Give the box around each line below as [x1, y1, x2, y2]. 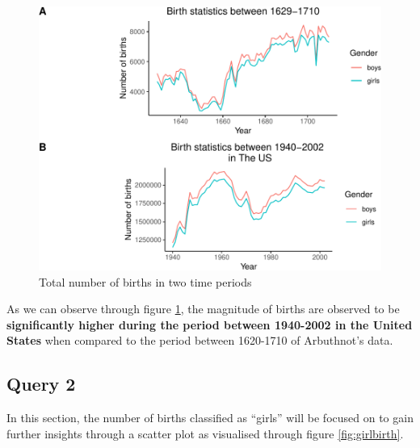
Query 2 [6, 371, 76, 396]
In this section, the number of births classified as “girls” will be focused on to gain [6, 409, 414, 426]
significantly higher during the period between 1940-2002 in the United [6, 316, 413, 333]
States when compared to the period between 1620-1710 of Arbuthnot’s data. [6, 332, 393, 349]
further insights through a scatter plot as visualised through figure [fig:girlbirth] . [6, 425, 404, 442]
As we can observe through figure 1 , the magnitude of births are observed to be [6, 300, 400, 317]
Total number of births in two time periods [39, 273, 252, 290]
